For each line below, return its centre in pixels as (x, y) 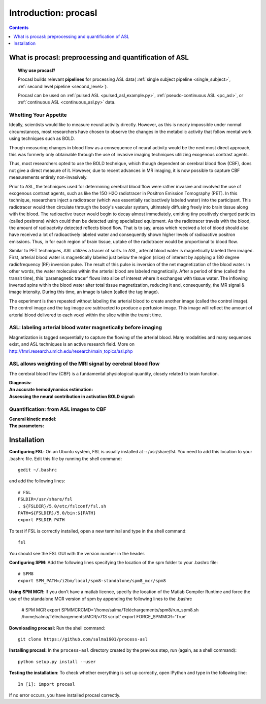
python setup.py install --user (57, 662)
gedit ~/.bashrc (37, 470)
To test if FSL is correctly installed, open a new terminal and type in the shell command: (98, 531)
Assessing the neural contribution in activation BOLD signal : (72, 396)
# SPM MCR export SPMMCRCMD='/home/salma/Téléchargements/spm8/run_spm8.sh (110, 610)
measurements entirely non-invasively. (49, 177)
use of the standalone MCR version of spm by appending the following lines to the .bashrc (100, 599)
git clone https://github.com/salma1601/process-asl (83, 639)
